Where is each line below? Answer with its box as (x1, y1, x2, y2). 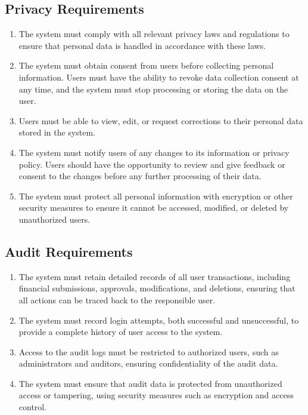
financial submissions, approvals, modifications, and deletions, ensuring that (18, 282, 295, 294)
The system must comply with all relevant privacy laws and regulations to (18, 27, 290, 40)
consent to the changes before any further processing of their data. (18, 170, 262, 182)
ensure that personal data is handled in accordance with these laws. (18, 39, 266, 51)
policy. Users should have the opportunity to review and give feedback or (18, 158, 285, 170)
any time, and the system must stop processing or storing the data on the (18, 82, 288, 95)
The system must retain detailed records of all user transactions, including (18, 270, 291, 282)
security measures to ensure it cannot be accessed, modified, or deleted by (18, 201, 289, 214)
